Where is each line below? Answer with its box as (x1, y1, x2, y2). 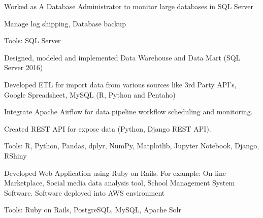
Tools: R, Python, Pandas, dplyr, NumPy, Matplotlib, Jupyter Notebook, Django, (4, 140, 259, 151)
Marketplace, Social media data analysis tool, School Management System (4, 177, 235, 188)
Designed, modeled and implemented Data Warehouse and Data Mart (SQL (4, 52, 241, 63)
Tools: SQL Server (4, 35, 61, 46)
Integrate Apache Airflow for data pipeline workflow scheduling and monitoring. (4, 106, 253, 117)
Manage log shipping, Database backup (4, 18, 126, 28)
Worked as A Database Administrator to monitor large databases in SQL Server (4, 1, 254, 11)
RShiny (4, 150, 27, 161)
